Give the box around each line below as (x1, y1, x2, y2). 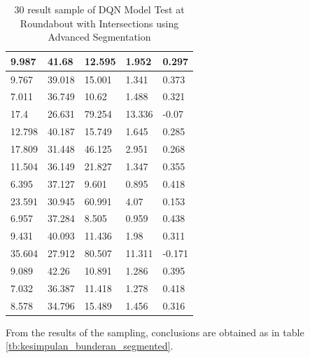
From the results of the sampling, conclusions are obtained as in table (6, 324, 304, 339)
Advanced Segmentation (48, 29, 151, 44)
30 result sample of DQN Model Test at (14, 2, 185, 16)
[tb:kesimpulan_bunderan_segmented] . (6, 338, 174, 353)
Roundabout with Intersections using (20, 15, 179, 30)
